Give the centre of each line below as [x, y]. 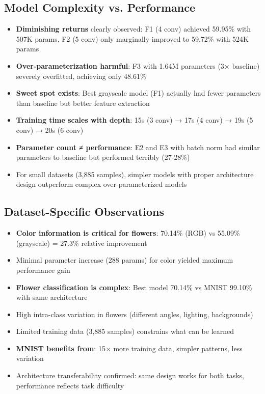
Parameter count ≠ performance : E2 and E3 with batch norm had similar [138, 147]
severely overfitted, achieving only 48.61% [81, 76]
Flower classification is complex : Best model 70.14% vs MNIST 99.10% [134, 287]
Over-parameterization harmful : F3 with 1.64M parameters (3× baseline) [138, 65]
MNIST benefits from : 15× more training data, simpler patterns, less [129, 348]
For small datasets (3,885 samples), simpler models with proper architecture [135, 174]
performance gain [43, 270]
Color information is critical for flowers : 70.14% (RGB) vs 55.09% [128, 233]
